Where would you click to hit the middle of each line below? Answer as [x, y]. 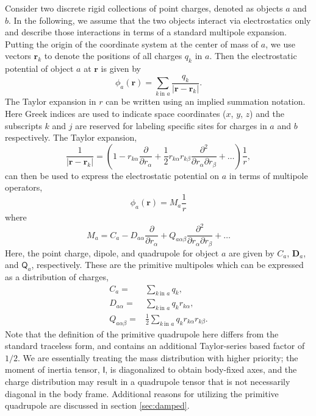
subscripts [23, 125]
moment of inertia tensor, [52, 369]
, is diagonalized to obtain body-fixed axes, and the [201, 369]
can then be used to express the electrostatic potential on [112, 175]
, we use [280, 44]
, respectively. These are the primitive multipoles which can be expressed [167, 265]
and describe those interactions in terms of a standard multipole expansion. [146, 32]
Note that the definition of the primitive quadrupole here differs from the [142, 333]
